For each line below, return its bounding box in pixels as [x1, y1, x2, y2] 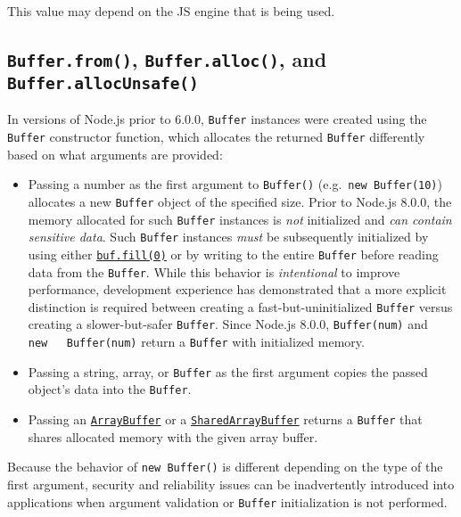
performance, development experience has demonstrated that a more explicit [28, 280, 447, 299]
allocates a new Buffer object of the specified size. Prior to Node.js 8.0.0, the [28, 192, 452, 210]
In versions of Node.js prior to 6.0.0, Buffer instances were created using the [7, 110, 427, 128]
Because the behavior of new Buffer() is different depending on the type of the [7, 457, 443, 476]
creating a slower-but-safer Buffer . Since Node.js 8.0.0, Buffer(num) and [28, 315, 428, 333]
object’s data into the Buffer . [28, 380, 192, 398]
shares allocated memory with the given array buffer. [28, 427, 318, 446]
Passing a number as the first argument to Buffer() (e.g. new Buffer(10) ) [28, 175, 442, 193]
